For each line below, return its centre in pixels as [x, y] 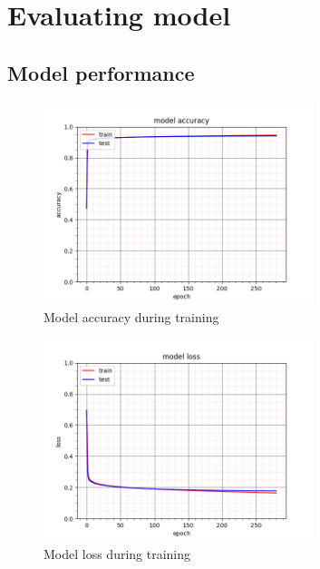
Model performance [101, 72]
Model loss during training [117, 553]
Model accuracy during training [131, 316]
